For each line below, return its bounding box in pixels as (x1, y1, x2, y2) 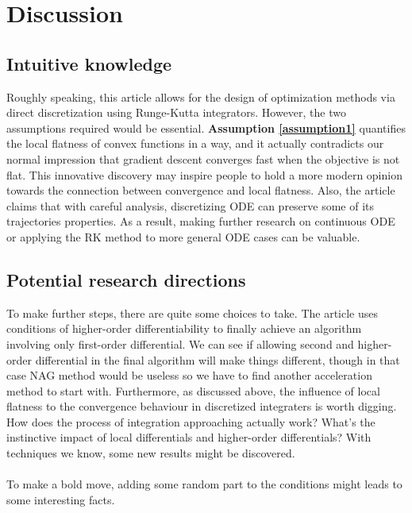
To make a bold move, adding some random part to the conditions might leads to (6, 476, 402, 492)
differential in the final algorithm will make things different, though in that (35, 351, 400, 368)
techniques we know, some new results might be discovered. (6, 445, 295, 461)
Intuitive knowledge (6, 51, 172, 75)
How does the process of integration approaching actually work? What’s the (6, 413, 375, 430)
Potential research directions (6, 267, 246, 291)
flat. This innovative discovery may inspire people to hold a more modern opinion (6, 166, 402, 183)
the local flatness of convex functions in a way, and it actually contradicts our (6, 135, 384, 152)
